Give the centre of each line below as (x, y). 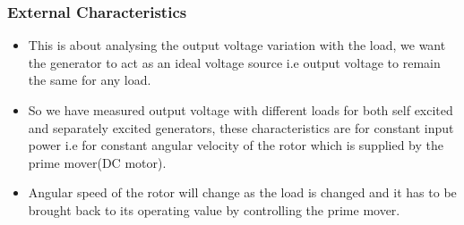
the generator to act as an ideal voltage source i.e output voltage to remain (234, 62)
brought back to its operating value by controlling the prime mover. (214, 209)
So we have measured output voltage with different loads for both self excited (241, 110)
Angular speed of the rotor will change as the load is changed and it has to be (242, 192)
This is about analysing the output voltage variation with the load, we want (237, 45)
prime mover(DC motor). (97, 162)
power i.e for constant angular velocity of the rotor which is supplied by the (236, 145)
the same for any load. (90, 80)
